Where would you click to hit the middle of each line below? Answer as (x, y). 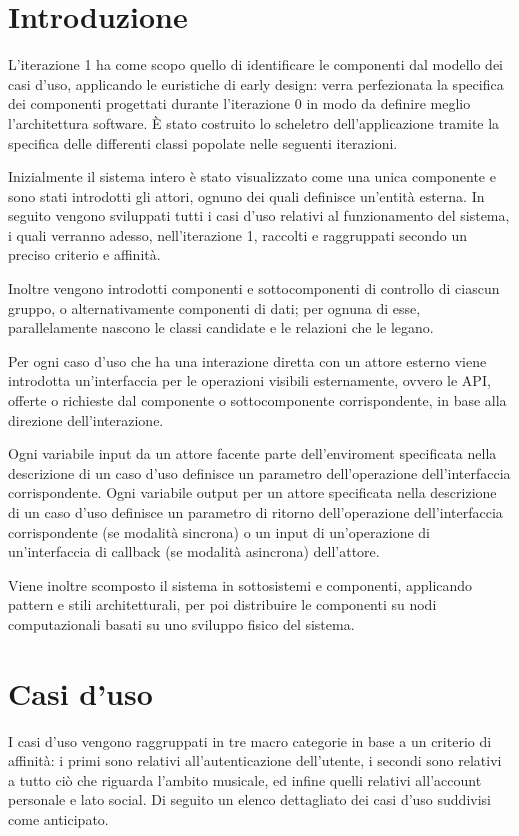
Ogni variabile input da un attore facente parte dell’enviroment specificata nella (252, 453)
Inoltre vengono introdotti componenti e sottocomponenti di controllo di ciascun (254, 288)
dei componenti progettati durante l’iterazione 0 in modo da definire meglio (239, 103)
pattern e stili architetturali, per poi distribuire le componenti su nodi (222, 604)
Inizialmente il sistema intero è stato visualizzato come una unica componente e (252, 176)
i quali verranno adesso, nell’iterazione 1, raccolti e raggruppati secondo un (237, 234)
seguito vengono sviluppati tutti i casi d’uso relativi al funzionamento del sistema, (259, 215)
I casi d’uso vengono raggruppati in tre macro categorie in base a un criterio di (250, 740)
